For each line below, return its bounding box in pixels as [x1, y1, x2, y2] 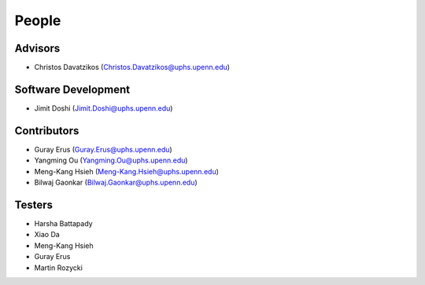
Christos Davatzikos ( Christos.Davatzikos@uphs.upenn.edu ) [34, 63, 231, 72]
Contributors [14, 124, 79, 137]
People [14, 12, 61, 29]
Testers [14, 198, 53, 211]
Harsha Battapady [34, 218, 94, 228]
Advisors [14, 42, 61, 55]
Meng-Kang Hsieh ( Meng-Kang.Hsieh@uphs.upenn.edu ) [34, 166, 220, 176]
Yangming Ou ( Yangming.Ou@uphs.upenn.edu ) [34, 155, 188, 165]
